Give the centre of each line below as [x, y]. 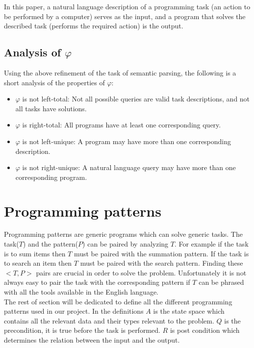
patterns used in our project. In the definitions [74, 311]
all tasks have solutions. [51, 108]
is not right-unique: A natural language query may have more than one [129, 167]
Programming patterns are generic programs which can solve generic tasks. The [123, 234]
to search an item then [38, 263]
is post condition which [205, 330]
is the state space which [189, 311]
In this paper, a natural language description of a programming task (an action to [127, 6]
